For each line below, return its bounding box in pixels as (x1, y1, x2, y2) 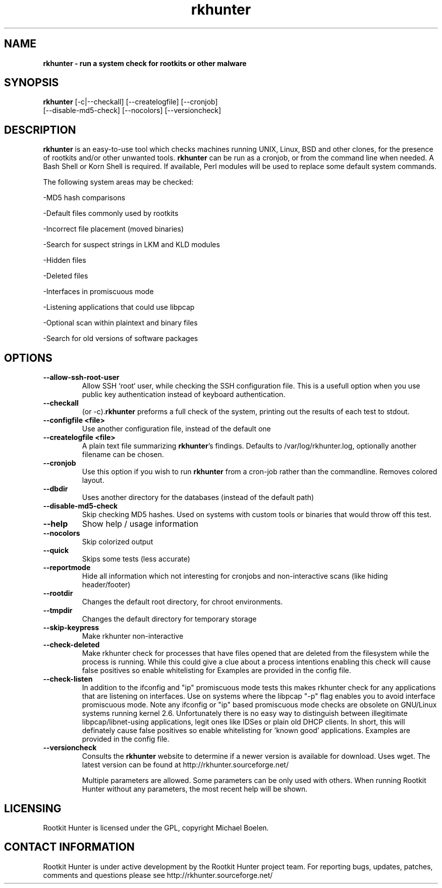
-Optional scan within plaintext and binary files (43, 318, 198, 327)
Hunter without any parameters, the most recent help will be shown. (82, 785, 308, 794)
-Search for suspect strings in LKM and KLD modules (43, 240, 220, 249)
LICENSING (4, 802, 62, 815)
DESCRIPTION (4, 123, 76, 136)
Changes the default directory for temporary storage (82, 615, 257, 624)
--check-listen (43, 675, 93, 684)
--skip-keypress (43, 623, 99, 632)
